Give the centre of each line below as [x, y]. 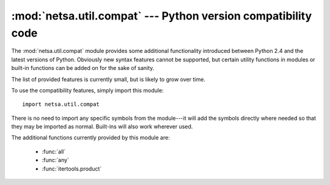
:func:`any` [56, 160]
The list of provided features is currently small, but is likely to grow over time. [108, 79]
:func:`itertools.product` [72, 169]
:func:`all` [54, 152]
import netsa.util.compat [61, 104]
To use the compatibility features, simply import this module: [88, 90]
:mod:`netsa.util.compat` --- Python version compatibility [162, 16]
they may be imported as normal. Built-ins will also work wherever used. [102, 127]
